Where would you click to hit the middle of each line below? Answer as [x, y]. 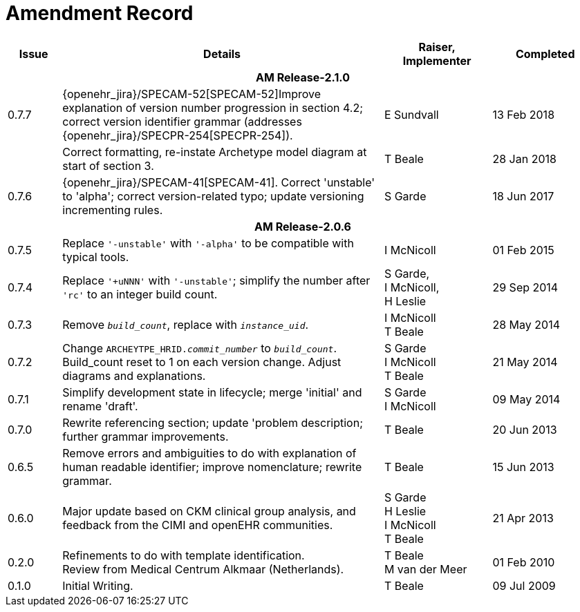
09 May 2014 [526, 399]
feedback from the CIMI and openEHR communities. [198, 525]
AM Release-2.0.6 [303, 226]
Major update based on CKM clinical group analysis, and [209, 511]
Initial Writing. [98, 585]
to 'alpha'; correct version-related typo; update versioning [213, 196]
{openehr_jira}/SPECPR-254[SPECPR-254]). [178, 135]
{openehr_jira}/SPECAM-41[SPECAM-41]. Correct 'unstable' [219, 182]
